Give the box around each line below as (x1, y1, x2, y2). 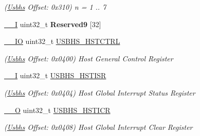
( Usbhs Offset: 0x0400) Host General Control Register (4, 53, 173, 63)
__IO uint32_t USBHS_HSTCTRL (4, 36, 120, 47)
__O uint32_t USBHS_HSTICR (4, 104, 111, 115)
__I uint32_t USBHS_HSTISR (4, 70, 106, 81)
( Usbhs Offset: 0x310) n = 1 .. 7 (4, 2, 106, 12)
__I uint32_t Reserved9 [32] (4, 18, 101, 29)
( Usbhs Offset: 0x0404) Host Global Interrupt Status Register (4, 87, 195, 98)
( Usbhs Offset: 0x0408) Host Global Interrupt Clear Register (4, 122, 193, 132)
